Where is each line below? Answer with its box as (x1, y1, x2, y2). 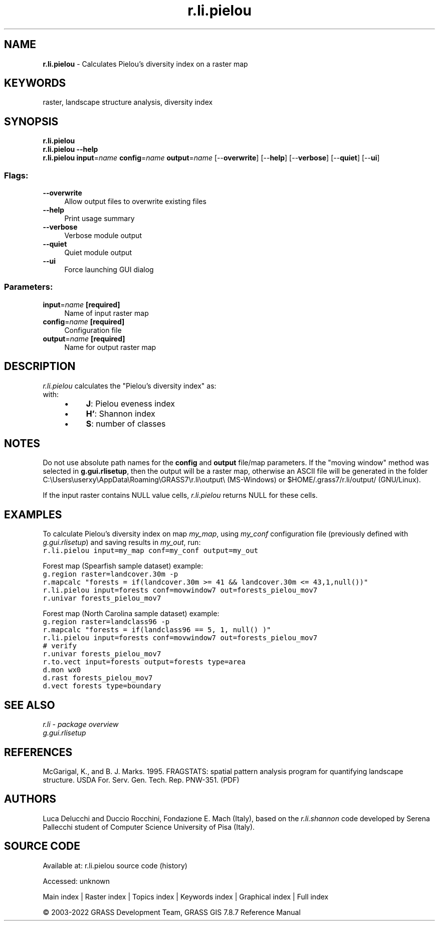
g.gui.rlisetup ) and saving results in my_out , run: (43, 538, 201, 547)
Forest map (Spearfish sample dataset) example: (43, 562, 203, 571)
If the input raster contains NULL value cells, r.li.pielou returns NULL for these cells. (43, 491, 318, 500)
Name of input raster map (64, 308, 149, 317)
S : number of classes (86, 418, 166, 429)
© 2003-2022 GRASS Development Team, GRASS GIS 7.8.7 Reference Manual (43, 907, 301, 916)
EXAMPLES (4, 508, 62, 521)
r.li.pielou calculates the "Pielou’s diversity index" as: (43, 381, 216, 390)
